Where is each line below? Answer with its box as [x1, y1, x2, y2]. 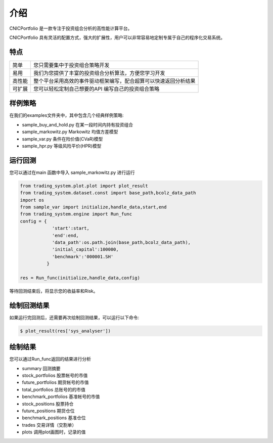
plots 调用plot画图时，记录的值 [22, 429, 86, 435]
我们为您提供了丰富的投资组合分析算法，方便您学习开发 [33, 69, 165, 76]
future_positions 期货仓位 [22, 408, 75, 414]
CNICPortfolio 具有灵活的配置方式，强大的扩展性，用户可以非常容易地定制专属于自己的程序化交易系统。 [9, 34, 225, 40]
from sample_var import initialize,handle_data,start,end [20, 204, 167, 210]
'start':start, [52, 226, 89, 231]
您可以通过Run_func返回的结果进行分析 [9, 356, 91, 362]
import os [20, 197, 44, 203]
